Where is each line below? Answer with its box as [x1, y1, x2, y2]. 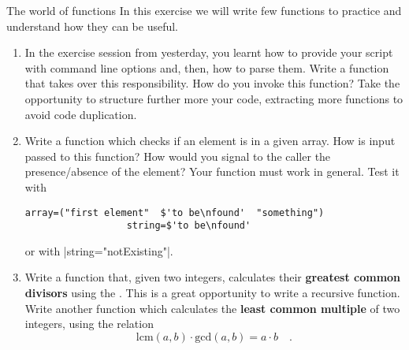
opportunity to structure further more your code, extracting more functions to [24, 90, 403, 106]
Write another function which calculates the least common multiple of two [24, 300, 400, 316]
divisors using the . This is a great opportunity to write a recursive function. [24, 285, 400, 301]
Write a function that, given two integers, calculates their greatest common [24, 269, 401, 285]
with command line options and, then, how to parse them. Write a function [24, 59, 389, 76]
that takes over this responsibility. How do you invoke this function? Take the [24, 75, 400, 91]
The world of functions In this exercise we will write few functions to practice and [6, 2, 402, 18]
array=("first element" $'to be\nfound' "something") [24, 207, 325, 218]
